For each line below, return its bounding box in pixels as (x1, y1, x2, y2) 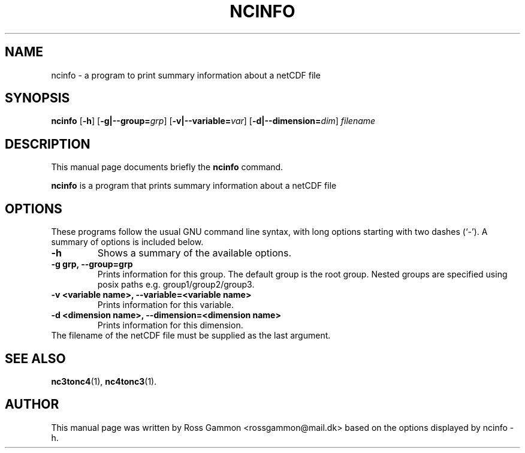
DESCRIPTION (5, 136, 90, 152)
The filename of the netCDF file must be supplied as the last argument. (51, 330, 331, 341)
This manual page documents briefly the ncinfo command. (51, 162, 283, 173)
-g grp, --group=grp (51, 259, 133, 270)
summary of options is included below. (51, 237, 204, 247)
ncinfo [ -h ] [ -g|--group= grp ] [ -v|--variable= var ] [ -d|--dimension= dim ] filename (51, 116, 376, 126)
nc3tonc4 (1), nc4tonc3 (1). (51, 376, 157, 386)
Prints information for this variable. (97, 300, 234, 310)
